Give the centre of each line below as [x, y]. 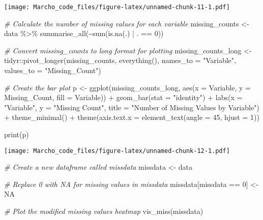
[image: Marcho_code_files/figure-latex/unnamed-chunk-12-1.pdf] [117, 151]
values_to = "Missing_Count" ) [53, 70]
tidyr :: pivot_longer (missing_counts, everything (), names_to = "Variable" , [120, 60]
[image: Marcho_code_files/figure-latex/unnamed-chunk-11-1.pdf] [117, 7]
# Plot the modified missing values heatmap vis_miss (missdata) [104, 211]
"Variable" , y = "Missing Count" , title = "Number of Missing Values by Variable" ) [132, 107]
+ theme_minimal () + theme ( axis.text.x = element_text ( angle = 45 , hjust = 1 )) [132, 117]
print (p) [17, 134]
